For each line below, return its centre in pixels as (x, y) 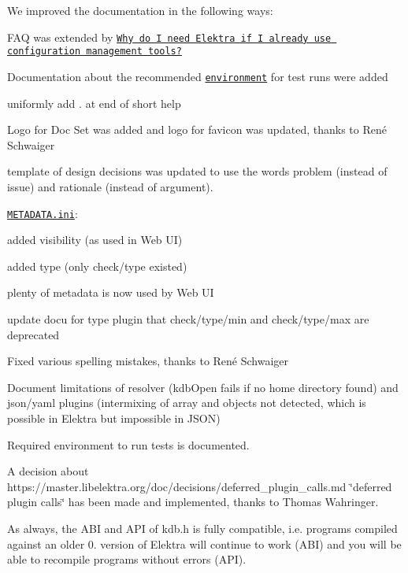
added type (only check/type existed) (97, 266)
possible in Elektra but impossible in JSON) (114, 418)
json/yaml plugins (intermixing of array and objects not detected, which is (187, 403)
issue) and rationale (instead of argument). (110, 186)
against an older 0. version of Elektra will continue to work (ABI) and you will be (204, 543)
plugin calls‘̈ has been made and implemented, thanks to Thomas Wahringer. (193, 502)
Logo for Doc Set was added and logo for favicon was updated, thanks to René (197, 129)
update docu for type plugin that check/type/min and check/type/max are (188, 318)
